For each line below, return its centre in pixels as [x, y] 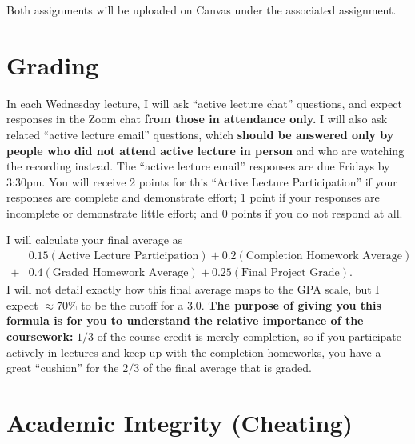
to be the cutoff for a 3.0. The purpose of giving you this [231, 304]
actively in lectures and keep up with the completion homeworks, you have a [194, 352]
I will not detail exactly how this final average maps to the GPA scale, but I [193, 289]
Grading [53, 64]
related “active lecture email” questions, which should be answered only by [200, 134]
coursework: [40, 336]
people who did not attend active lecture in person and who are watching [206, 150]
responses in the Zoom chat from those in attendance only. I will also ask [197, 119]
